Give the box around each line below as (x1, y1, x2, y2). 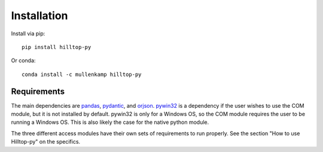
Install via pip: (11, 30, 45, 37)
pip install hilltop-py (22, 44, 92, 50)
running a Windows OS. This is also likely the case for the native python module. (11, 118, 209, 126)
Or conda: (11, 57, 36, 64)
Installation (11, 9, 68, 22)
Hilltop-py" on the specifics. (11, 138, 81, 145)
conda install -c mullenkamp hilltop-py (22, 71, 142, 78)
